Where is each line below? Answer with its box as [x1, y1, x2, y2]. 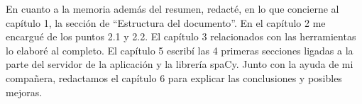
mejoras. [6, 84, 43, 99]
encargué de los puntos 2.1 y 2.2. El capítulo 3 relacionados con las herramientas [6, 29, 356, 44]
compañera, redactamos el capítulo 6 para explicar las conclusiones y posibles [6, 70, 342, 85]
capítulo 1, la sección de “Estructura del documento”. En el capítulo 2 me [6, 15, 326, 30]
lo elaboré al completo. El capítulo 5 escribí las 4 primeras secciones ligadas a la [6, 42, 353, 57]
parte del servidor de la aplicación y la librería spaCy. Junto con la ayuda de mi [6, 57, 353, 71]
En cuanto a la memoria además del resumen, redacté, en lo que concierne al [6, 1, 339, 16]
